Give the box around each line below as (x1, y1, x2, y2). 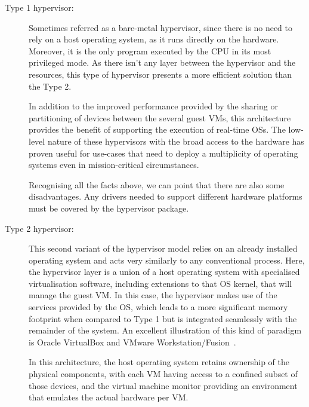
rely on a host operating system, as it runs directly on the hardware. (29, 33, 279, 45)
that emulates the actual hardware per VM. (29, 391, 189, 403)
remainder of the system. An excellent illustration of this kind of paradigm (29, 324, 302, 336)
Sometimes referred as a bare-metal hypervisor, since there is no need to (29, 21, 292, 33)
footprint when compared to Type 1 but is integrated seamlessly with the (29, 312, 297, 325)
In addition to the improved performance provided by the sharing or (29, 100, 279, 112)
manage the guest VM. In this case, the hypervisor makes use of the (29, 289, 277, 301)
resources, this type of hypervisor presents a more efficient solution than (29, 68, 292, 80)
